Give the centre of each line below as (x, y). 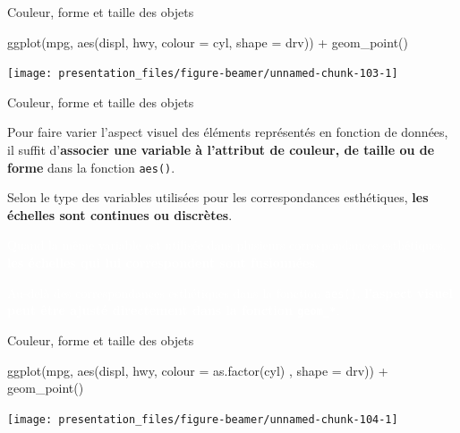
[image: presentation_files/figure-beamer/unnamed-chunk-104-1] (203, 419)
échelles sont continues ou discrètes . (120, 214)
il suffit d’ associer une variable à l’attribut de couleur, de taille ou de (221, 150)
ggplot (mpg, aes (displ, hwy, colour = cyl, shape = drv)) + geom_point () (208, 42)
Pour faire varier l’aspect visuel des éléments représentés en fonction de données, (228, 132)
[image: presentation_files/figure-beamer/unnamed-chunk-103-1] (203, 74)
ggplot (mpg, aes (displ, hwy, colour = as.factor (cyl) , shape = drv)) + (198, 370)
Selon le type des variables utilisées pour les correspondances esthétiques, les (218, 197)
